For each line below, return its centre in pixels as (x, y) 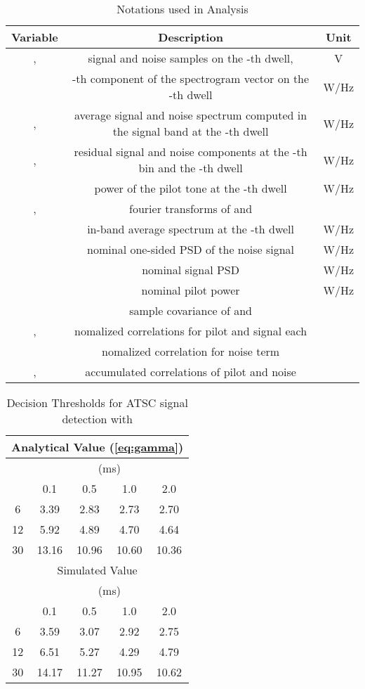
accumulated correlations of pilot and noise (191, 372)
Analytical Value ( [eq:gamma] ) (98, 447)
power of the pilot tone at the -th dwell (191, 188)
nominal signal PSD (191, 270)
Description (191, 37)
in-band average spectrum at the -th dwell (191, 229)
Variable (35, 37)
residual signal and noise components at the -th (191, 152)
